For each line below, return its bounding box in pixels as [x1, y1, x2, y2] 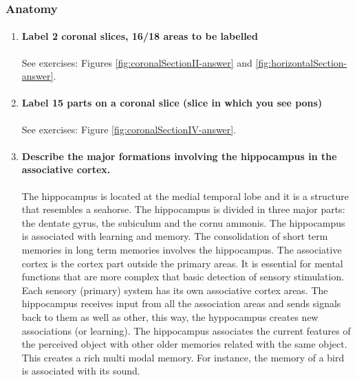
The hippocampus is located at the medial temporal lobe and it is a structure [21, 188, 349, 203]
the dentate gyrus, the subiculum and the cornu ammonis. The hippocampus [21, 215, 345, 230]
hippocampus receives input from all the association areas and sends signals [21, 296, 341, 311]
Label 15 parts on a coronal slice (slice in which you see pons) [21, 96, 323, 110]
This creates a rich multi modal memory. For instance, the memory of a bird [21, 350, 345, 364]
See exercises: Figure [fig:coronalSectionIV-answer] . [21, 122, 237, 136]
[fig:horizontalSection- [255, 55, 347, 69]
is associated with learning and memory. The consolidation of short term [21, 229, 328, 243]
